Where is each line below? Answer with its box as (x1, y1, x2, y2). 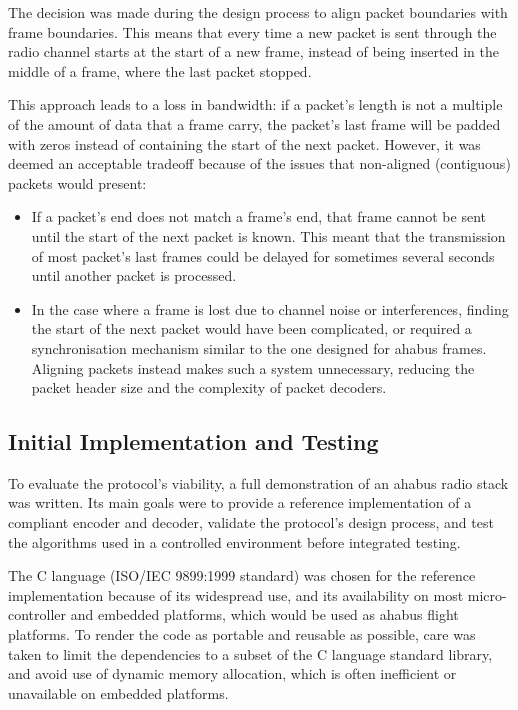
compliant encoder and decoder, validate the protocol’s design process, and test (8, 512, 494, 533)
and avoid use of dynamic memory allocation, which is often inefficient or (8, 663, 457, 684)
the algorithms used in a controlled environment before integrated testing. (8, 531, 461, 552)
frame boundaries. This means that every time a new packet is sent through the (8, 21, 497, 42)
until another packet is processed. (31, 265, 237, 286)
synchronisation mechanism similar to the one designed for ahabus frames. (31, 337, 487, 358)
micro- (467, 584, 507, 605)
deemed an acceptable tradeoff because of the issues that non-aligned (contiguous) (8, 153, 511, 174)
